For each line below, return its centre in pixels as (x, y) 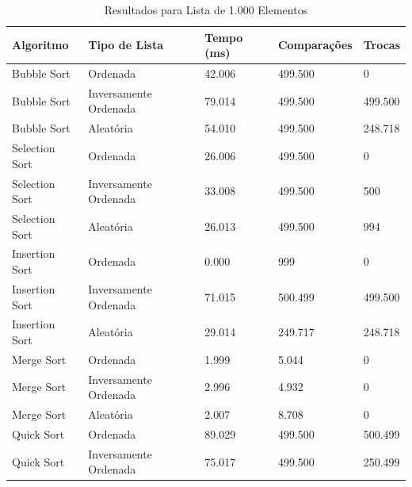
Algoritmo (40, 45)
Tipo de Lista (126, 45)
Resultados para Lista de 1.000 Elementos (206, 10)
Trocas (381, 45)
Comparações (315, 45)
